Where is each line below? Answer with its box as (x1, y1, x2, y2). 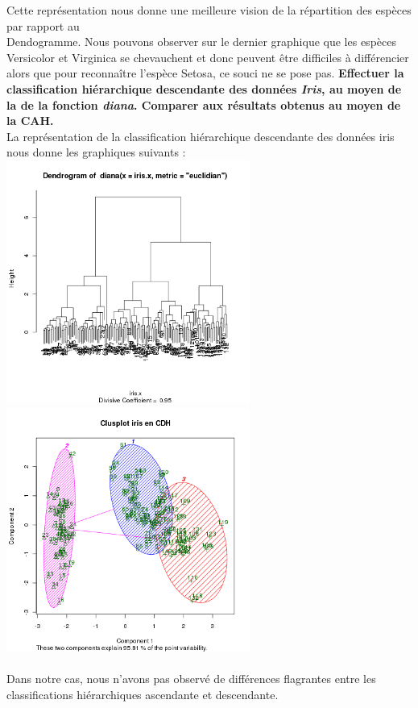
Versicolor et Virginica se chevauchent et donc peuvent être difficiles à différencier (6, 48, 409, 65)
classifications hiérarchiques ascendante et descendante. (6, 686, 279, 703)
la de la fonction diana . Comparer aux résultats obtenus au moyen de (6, 96, 401, 113)
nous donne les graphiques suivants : (6, 144, 186, 160)
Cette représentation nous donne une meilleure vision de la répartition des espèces (6, 2, 412, 18)
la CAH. (6, 112, 54, 129)
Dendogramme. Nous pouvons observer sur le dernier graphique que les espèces (6, 33, 396, 50)
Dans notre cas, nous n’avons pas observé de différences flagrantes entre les (6, 670, 376, 687)
